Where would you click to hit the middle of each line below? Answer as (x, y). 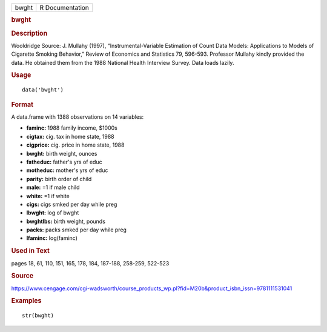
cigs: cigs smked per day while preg (72, 204)
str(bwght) (38, 316)
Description (29, 33)
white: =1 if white (48, 196)
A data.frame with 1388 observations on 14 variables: (78, 117)
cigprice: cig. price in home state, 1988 (75, 145)
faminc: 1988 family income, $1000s (72, 128)
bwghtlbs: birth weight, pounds (66, 221)
